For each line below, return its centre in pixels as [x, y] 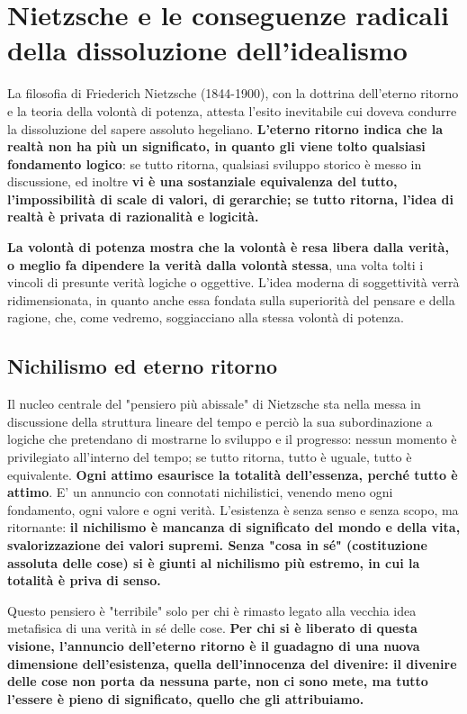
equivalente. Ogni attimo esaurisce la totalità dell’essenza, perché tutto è [233, 474]
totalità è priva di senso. [84, 580]
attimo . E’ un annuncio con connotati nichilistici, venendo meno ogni [200, 492]
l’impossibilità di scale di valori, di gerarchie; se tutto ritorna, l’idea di [231, 199]
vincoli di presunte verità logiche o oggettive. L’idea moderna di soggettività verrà [233, 282]
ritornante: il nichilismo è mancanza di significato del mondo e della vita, [234, 527]
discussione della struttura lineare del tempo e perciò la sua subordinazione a [220, 421]
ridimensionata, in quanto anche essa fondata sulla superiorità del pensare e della [231, 299]
